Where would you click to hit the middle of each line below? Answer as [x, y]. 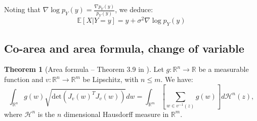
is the [46, 114]
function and [24, 79]
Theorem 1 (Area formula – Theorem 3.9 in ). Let [84, 69]
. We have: [177, 79]
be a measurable [224, 69]
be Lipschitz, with [111, 79]
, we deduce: [134, 9]
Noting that [22, 9]
